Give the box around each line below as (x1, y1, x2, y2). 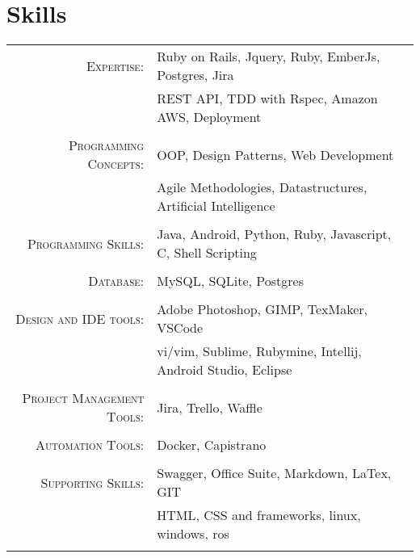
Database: (88, 271, 145, 291)
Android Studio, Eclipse (157, 360, 292, 380)
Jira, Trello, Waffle (157, 397, 262, 417)
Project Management (22, 388, 145, 408)
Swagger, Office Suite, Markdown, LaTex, (157, 464, 392, 483)
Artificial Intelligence (157, 196, 275, 216)
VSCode (157, 318, 204, 338)
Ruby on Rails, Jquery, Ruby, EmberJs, (157, 47, 380, 66)
